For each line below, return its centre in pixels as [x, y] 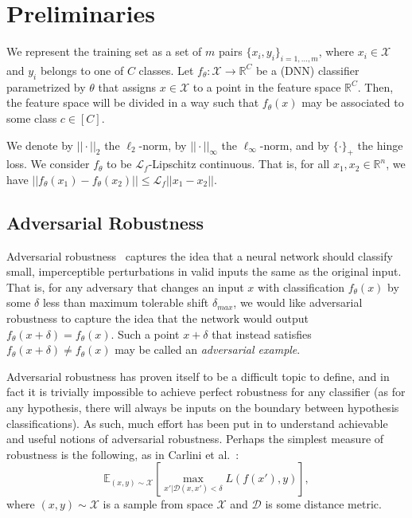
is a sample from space [158, 504]
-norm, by [163, 145]
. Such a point [145, 334]
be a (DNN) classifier [307, 70]
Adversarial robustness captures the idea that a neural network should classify [200, 255]
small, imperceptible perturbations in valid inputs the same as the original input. [204, 271]
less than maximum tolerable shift [126, 302]
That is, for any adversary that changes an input [125, 286]
